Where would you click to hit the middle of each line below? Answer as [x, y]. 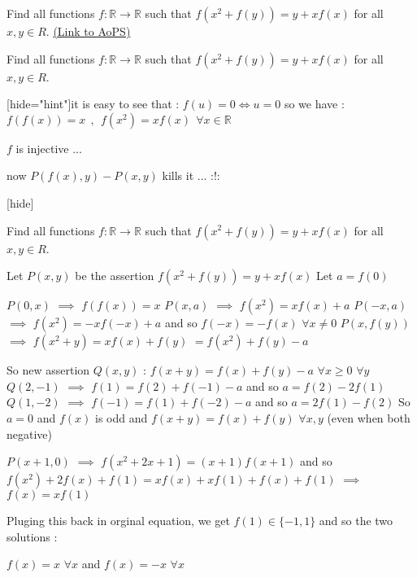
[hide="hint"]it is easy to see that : [93, 104]
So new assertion [48, 370]
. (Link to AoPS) [88, 31]
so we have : [314, 104]
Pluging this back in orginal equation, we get [118, 521]
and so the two [356, 521]
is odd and [121, 417]
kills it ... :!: [191, 175]
